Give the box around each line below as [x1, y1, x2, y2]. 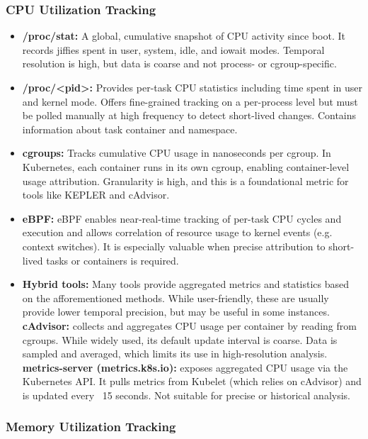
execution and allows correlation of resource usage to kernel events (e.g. [22, 225, 333, 240]
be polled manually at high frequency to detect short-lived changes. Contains [22, 108, 357, 123]
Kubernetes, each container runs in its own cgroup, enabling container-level [22, 159, 350, 174]
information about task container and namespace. [22, 121, 238, 136]
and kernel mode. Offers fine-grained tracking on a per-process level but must [22, 94, 358, 109]
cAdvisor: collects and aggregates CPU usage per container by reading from [22, 318, 357, 333]
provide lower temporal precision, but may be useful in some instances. [22, 304, 330, 319]
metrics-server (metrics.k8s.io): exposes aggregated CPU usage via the [22, 360, 348, 374]
